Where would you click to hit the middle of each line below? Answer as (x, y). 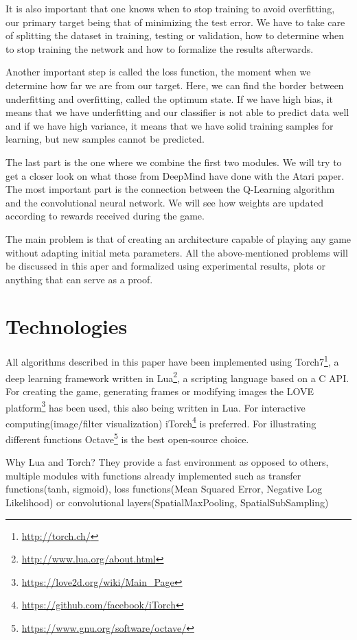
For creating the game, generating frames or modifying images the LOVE (160, 391)
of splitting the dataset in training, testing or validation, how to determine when (175, 35)
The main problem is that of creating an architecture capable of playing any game (178, 238)
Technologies (67, 326)
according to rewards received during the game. (105, 216)
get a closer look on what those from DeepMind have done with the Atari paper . (175, 175)
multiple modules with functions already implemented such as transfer (153, 475)
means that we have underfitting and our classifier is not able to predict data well (177, 112)
